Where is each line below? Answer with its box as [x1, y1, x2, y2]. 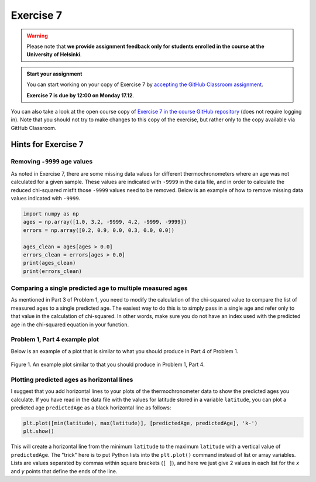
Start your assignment [26, 70, 83, 77]
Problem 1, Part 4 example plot [11, 336, 99, 344]
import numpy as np [23, 210, 79, 217]
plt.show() [23, 428, 54, 435]
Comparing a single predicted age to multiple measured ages [11, 284, 188, 292]
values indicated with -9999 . [11, 195, 81, 201]
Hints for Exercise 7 [11, 139, 84, 149]
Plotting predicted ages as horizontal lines [11, 375, 133, 384]
